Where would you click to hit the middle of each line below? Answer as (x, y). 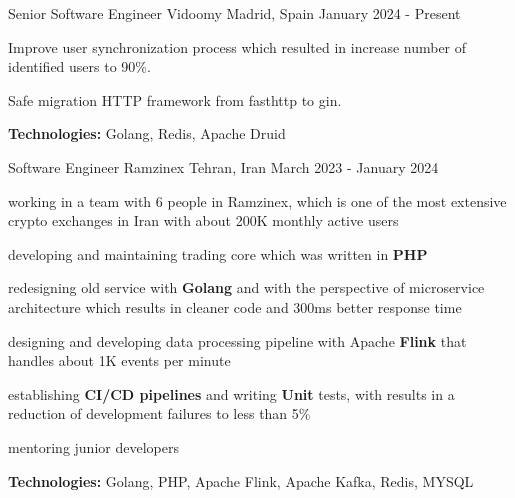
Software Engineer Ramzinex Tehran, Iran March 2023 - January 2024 (223, 166)
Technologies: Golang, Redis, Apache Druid (147, 133)
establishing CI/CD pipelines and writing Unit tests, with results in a (231, 393)
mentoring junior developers (93, 446)
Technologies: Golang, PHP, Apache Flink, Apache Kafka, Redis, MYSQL (241, 480)
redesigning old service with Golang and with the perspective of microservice (246, 287)
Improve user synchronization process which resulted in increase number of (237, 46)
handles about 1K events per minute (119, 360)
